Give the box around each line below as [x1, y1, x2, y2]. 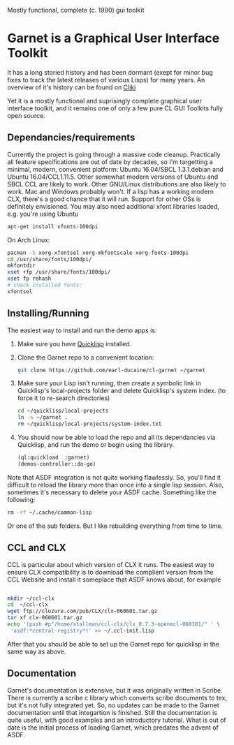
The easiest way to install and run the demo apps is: [7, 326, 157, 334]
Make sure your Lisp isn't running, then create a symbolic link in [17, 379, 201, 388]
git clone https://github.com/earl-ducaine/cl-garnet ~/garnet [17, 367, 206, 374]
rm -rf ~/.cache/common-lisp [7, 509, 92, 516]
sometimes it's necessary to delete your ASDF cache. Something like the [7, 488, 217, 496]
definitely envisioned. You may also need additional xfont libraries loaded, [7, 202, 220, 210]
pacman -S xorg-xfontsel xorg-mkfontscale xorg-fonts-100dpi [7, 249, 189, 256]
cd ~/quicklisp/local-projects [17, 408, 109, 415]
